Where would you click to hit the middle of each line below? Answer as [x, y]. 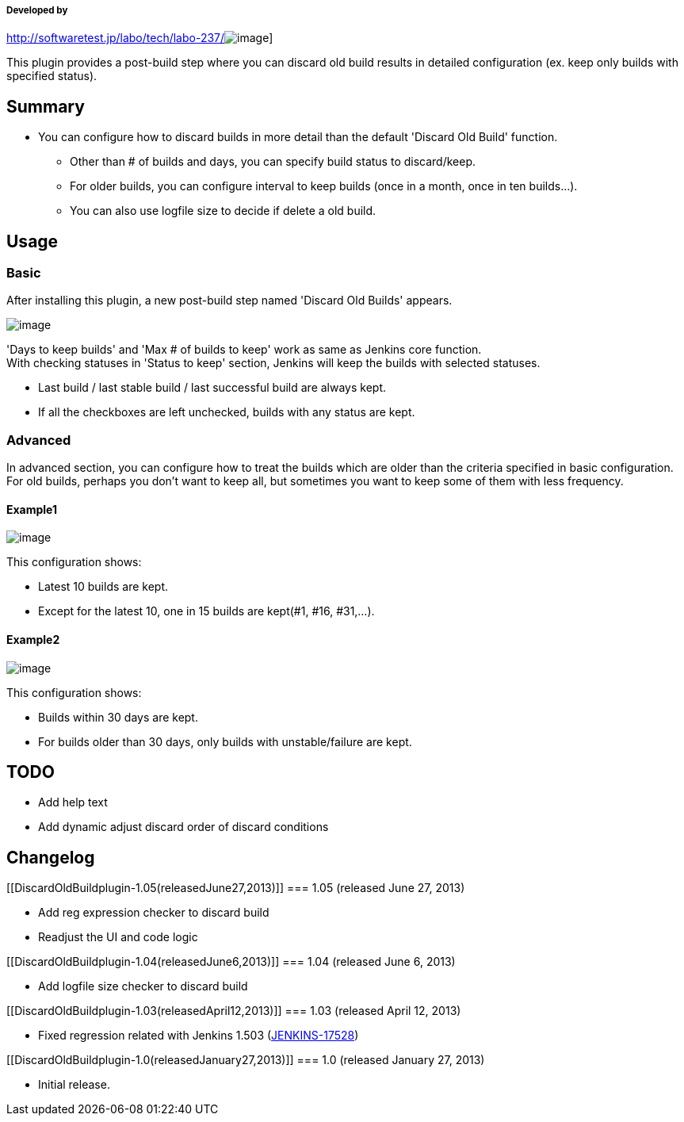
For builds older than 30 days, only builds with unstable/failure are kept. [225, 741]
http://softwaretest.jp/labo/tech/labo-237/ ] [140, 38]
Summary [46, 106]
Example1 [32, 509]
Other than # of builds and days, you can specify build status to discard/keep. [273, 162]
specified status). [52, 76]
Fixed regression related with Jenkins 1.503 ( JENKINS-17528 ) [199, 1036]
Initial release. [74, 1085]
